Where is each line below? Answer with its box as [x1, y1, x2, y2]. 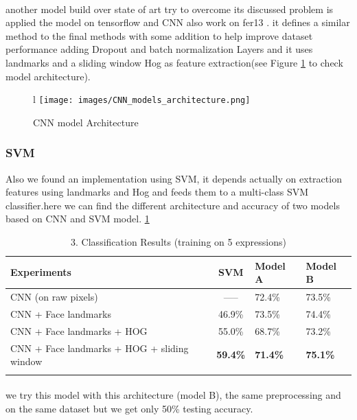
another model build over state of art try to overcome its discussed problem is [5, 1, 334, 16]
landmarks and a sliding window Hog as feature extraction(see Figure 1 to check [5, 55, 343, 69]
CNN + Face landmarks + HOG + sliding [10, 340, 189, 355]
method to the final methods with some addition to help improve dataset [5, 28, 313, 43]
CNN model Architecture [33, 115, 139, 129]
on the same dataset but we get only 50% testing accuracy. [5, 401, 253, 415]
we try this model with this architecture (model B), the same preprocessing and [5, 388, 341, 402]
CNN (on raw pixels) [10, 290, 98, 304]
